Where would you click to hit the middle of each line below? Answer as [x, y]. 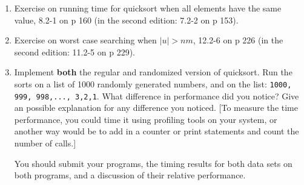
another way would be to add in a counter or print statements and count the [157, 131]
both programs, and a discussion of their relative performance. [130, 175]
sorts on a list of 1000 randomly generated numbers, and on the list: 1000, [153, 83]
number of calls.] [45, 143]
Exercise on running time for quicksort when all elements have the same [148, 8]
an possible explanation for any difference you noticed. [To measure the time [156, 108]
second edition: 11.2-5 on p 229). [74, 52]
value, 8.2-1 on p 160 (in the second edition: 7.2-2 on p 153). [126, 20]
